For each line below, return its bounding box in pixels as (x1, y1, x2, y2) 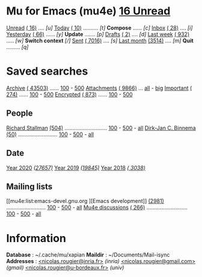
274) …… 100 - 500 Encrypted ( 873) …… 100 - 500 (6, 90, 133, 98)
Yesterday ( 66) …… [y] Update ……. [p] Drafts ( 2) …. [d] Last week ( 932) (6, 30, 190, 37)
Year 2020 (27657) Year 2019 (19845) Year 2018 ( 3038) (6, 164, 146, 171)
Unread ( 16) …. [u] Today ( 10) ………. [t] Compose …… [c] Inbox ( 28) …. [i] (6, 24, 193, 31)
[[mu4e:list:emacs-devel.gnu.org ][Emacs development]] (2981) (6, 198, 164, 205)
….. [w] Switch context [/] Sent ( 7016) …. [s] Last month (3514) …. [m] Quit (6, 37, 194, 44)
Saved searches (6, 64, 88, 78)
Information (6, 231, 66, 245)
